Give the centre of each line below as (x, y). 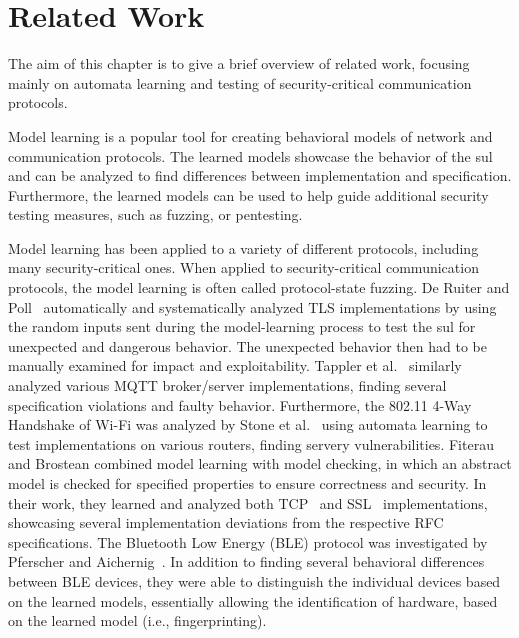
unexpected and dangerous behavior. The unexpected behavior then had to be (247, 345)
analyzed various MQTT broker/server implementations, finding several (227, 385)
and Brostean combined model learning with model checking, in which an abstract (260, 463)
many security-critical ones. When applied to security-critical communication (243, 267)
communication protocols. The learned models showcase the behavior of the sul (250, 155)
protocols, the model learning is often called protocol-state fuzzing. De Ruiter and (259, 287)
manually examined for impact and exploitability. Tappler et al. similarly (235, 365)
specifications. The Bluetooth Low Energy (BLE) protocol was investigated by (248, 541)
